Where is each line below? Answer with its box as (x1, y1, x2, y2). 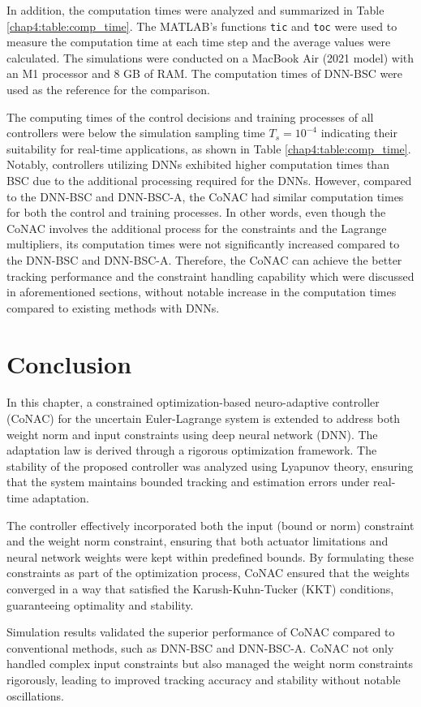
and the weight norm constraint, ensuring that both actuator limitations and (6, 532, 389, 550)
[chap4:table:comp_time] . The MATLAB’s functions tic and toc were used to (6, 17, 397, 34)
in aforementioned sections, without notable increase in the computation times (6, 283, 397, 300)
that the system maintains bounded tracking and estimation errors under (6, 473, 370, 490)
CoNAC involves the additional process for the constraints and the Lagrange (6, 219, 387, 236)
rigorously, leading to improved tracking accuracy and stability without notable (6, 670, 401, 688)
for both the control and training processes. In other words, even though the (6, 204, 386, 221)
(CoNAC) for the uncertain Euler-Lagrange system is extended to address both (6, 410, 401, 427)
